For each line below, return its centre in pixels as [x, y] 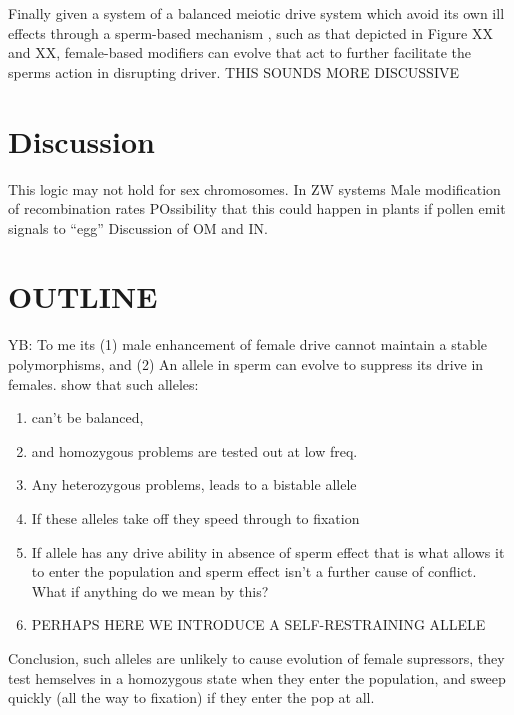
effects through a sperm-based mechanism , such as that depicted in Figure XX [250, 32]
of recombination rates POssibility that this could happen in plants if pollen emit [257, 208]
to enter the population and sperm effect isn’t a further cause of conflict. [254, 571]
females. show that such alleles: [103, 383]
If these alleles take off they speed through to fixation [195, 517]
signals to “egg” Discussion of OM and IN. [138, 227]
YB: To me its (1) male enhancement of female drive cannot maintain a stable [248, 344]
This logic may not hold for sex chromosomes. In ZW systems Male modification [254, 188]
